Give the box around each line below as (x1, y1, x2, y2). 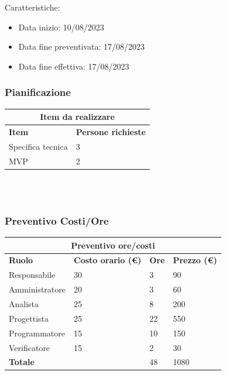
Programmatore (9, 326, 65, 339)
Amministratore (9, 283, 66, 295)
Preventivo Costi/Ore (5, 213, 109, 228)
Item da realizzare (40, 111, 115, 123)
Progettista (9, 312, 49, 324)
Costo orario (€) (74, 254, 142, 266)
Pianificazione (5, 85, 71, 99)
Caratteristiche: (5, 1, 60, 13)
